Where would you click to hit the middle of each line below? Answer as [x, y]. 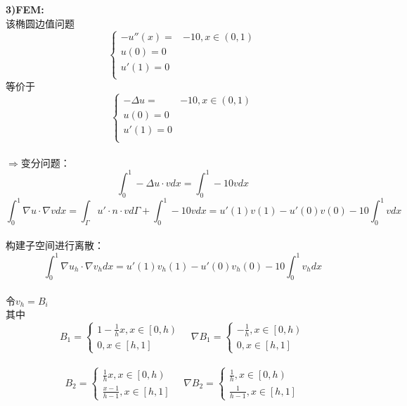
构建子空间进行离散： [55, 245]
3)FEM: [25, 9]
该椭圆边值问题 [40, 23]
